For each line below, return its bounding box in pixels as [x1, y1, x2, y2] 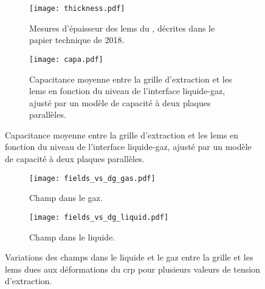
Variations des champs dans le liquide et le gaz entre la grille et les [5, 251, 253, 263]
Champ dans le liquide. [29, 230, 115, 243]
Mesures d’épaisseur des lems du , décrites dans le [29, 21, 215, 34]
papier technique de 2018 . [29, 33, 125, 46]
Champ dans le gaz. [29, 191, 103, 204]
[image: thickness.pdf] [29, 4, 125, 13]
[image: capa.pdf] [29, 55, 103, 64]
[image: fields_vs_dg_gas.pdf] [29, 174, 156, 183]
